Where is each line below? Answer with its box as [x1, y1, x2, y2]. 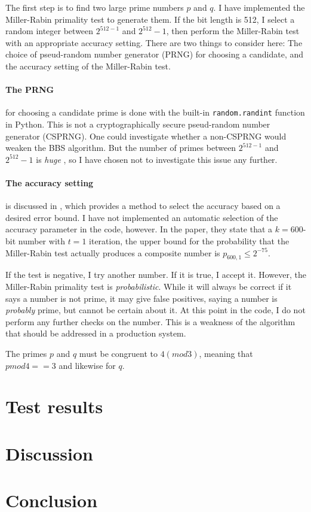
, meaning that [199, 347, 253, 359]
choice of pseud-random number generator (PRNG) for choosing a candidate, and [5, 48, 304, 60]
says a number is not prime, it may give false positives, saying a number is [5, 292, 278, 304]
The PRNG [5, 83, 54, 96]
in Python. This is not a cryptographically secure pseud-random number [5, 118, 270, 131]
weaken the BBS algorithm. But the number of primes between [5, 141, 236, 154]
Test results [5, 394, 103, 419]
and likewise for [58, 359, 116, 371]
